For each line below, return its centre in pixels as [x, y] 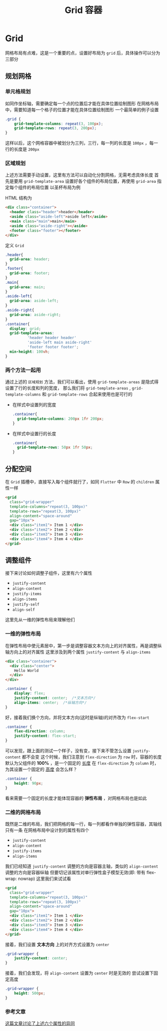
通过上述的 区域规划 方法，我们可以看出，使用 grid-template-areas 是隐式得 [82, 382]
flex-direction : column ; [40, 731]
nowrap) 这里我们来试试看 [44, 878]
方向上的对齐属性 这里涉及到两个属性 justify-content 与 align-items [80, 652]
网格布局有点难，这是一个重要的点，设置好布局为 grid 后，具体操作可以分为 [83, 53]
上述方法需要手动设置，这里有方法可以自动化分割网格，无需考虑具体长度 [79, 175]
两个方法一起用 [23, 370]
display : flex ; [30, 694]
